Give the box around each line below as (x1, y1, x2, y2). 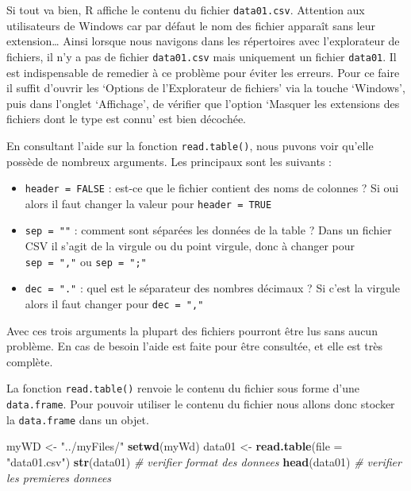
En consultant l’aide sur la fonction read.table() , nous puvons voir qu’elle (6, 137, 374, 153)
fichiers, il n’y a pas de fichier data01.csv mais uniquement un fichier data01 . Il (6, 48, 397, 64)
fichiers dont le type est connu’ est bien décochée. (6, 110, 247, 127)
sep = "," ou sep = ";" (25, 253, 147, 269)
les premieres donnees (6, 469, 112, 485)
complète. (6, 353, 53, 369)
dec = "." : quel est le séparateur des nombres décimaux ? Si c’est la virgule (25, 280, 400, 296)
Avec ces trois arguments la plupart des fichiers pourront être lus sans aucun (6, 322, 378, 338)
